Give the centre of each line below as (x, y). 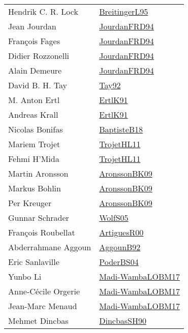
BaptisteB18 (121, 129)
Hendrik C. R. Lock (43, 11)
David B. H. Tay (38, 85)
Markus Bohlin (35, 188)
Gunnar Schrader (39, 218)
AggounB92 (120, 247)
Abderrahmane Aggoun (50, 247)
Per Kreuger (30, 203)
